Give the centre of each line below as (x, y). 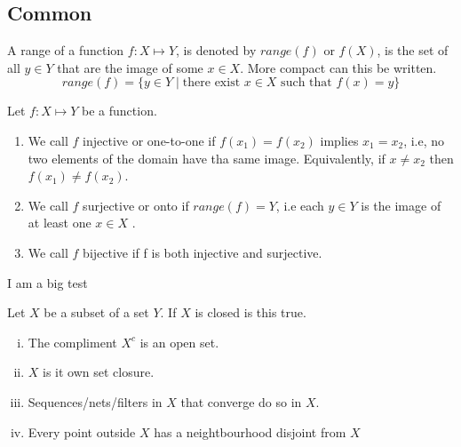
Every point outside (82, 431)
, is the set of (413, 50)
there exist (211, 83)
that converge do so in (241, 401)
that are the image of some (130, 67)
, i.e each (300, 205)
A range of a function (66, 50)
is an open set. (179, 342)
